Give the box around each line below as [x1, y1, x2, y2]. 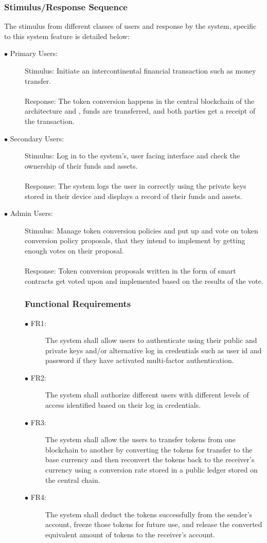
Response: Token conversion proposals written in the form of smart [25, 265, 236, 276]
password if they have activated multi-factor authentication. [45, 355, 234, 366]
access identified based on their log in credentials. [45, 400, 201, 410]
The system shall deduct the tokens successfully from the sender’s [45, 509, 253, 519]
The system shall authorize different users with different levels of [45, 389, 249, 400]
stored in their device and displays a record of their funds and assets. [25, 190, 242, 201]
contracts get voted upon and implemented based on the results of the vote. [25, 275, 263, 286]
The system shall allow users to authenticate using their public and [45, 335, 257, 346]
